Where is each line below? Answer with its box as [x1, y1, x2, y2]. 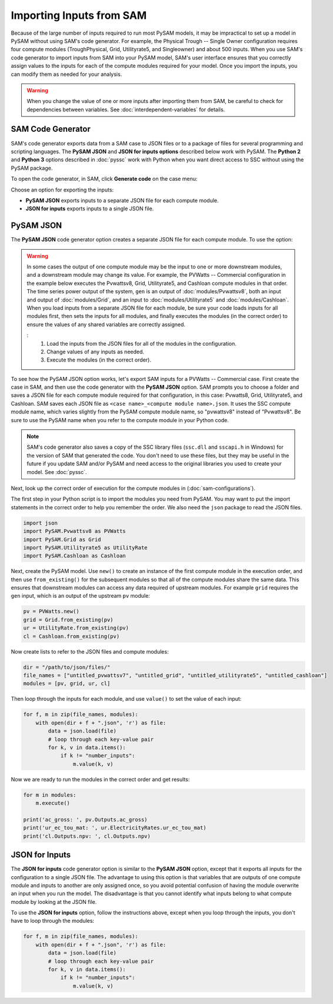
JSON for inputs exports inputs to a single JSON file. [25, 205, 154, 212]
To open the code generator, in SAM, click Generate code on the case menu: [11, 175, 198, 183]
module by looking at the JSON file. [11, 898, 97, 905]
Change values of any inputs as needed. [46, 348, 144, 355]
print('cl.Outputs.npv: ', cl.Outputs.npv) [23, 833, 151, 839]
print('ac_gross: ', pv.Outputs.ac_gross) [23, 816, 148, 823]
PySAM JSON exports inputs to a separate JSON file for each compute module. [25, 197, 219, 204]
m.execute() [35, 800, 71, 807]
